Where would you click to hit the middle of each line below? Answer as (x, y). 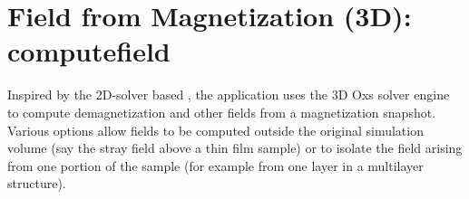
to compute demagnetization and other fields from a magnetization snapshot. (222, 112)
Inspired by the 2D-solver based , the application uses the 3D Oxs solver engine (229, 95)
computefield (89, 51)
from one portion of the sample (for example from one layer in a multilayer (215, 165)
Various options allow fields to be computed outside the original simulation (215, 130)
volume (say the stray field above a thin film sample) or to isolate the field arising (235, 148)
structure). (37, 183)
